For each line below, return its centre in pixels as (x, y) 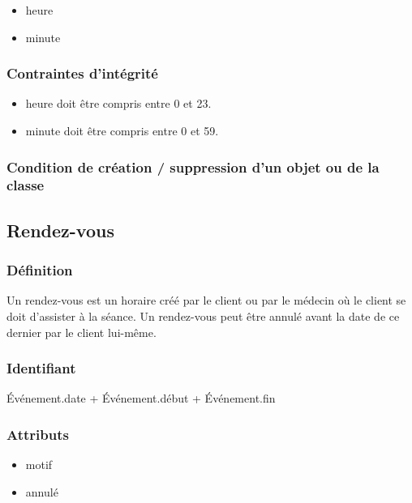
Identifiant (41, 368)
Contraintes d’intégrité (82, 73)
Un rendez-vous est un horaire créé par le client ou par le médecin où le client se (206, 300)
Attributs (38, 434)
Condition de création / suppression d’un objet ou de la (193, 166)
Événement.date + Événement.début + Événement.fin (141, 398)
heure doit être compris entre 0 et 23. (118, 103)
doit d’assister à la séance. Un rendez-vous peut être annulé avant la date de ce (203, 315)
